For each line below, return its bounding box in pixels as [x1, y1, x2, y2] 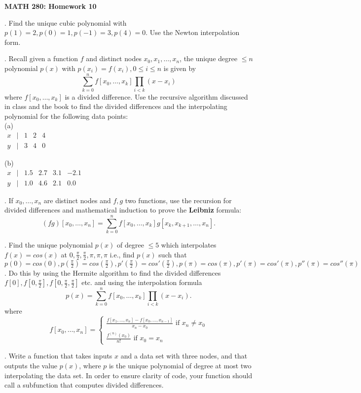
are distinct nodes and [43, 195, 111, 205]
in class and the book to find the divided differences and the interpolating [4, 101, 227, 111]
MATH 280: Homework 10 [4, 1, 97, 11]
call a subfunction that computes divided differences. [4, 380, 164, 390]
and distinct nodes [86, 53, 142, 64]
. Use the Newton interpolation [145, 27, 240, 37]
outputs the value [4, 360, 58, 371]
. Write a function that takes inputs [4, 351, 112, 361]
